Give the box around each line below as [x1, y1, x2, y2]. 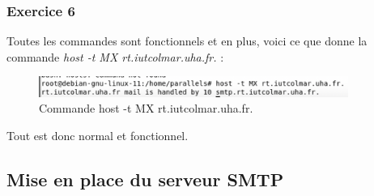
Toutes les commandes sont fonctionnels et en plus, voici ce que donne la [6, 32, 368, 49]
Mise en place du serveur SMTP [6, 166, 284, 191]
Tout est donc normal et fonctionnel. [6, 126, 189, 143]
